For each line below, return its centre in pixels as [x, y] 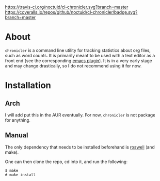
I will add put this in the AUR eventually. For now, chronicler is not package [80, 115]
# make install [20, 175]
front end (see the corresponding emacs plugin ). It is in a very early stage [79, 61]
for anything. [18, 120]
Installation [28, 86]
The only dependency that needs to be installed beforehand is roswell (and [80, 147]
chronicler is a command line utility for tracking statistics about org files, [78, 50]
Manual [16, 135]
